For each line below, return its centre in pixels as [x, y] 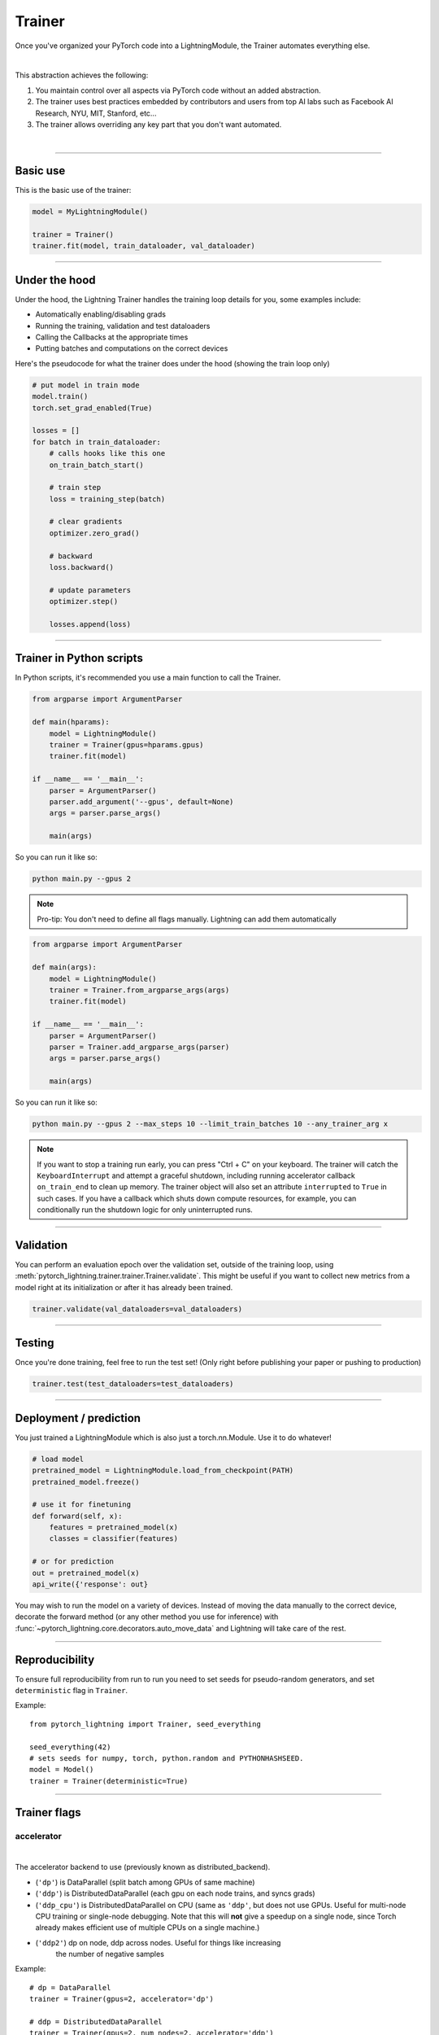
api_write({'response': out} [90, 1584]
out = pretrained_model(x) [86, 1573]
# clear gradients [86, 522]
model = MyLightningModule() [90, 212]
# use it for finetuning [82, 1505]
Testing [35, 1343]
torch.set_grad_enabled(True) [92, 408]
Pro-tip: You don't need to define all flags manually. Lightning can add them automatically [187, 919]
